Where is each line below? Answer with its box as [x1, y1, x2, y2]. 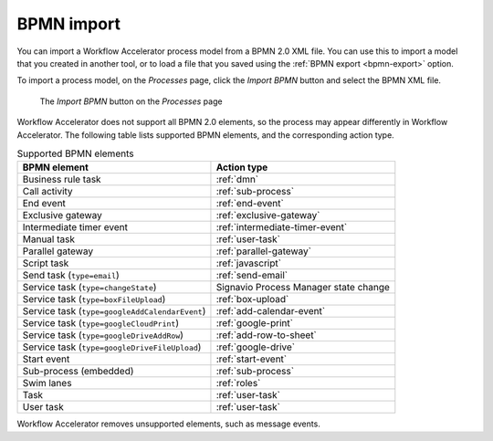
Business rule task [22, 173, 101, 186]
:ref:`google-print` [215, 317, 294, 330]
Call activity [22, 185, 73, 198]
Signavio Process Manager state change [215, 281, 390, 294]
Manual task [22, 233, 75, 246]
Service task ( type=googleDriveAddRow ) [22, 329, 184, 341]
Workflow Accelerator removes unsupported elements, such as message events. [16, 418, 321, 429]
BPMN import [16, 14, 121, 34]
